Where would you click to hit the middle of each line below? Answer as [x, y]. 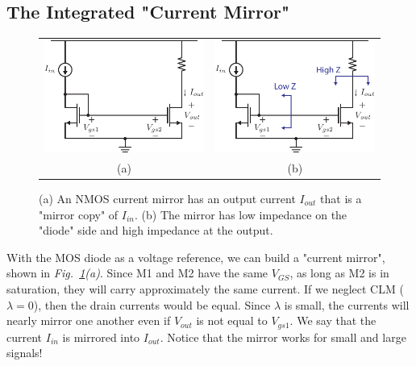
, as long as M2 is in [339, 273]
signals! [25, 353]
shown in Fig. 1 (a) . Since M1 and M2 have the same [137, 273]
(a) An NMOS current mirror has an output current [167, 198]
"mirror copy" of [79, 214]
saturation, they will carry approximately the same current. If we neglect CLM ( [205, 288]
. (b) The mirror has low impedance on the [241, 214]
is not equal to [232, 320]
